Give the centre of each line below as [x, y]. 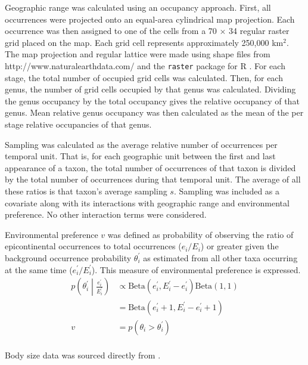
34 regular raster [259, 31]
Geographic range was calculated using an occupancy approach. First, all [138, 7]
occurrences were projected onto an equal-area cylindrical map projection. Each [150, 19]
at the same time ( [39, 269]
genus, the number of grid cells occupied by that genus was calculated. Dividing [150, 89]
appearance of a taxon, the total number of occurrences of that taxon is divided [150, 167]
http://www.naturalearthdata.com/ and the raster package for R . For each [145, 65]
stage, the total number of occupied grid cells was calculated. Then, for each [144, 77]
